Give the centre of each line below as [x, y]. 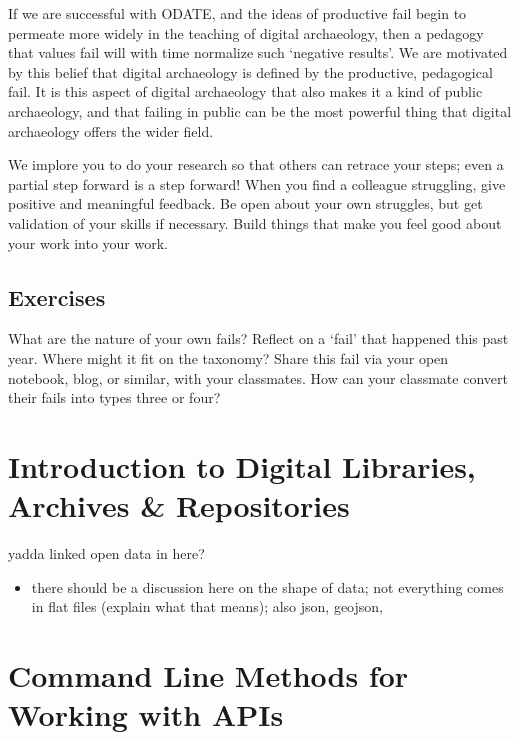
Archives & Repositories [179, 505]
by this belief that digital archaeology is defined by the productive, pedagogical [250, 71]
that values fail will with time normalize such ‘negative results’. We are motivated [258, 52]
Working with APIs [146, 714]
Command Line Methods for [208, 674]
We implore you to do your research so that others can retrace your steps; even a [256, 164]
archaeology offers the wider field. [111, 130]
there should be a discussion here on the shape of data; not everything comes [267, 586]
